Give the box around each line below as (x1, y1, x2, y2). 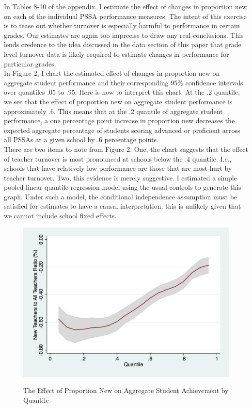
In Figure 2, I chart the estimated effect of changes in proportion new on (4, 68, 220, 78)
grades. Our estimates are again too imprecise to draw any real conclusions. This (4, 30, 244, 40)
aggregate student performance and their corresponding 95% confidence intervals (4, 77, 243, 87)
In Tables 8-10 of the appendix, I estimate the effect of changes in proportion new (4, 1, 247, 11)
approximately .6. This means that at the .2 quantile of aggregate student (4, 106, 223, 116)
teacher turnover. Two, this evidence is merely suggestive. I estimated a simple (4, 172, 237, 182)
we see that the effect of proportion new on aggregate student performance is (4, 96, 233, 106)
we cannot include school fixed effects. (4, 211, 117, 221)
